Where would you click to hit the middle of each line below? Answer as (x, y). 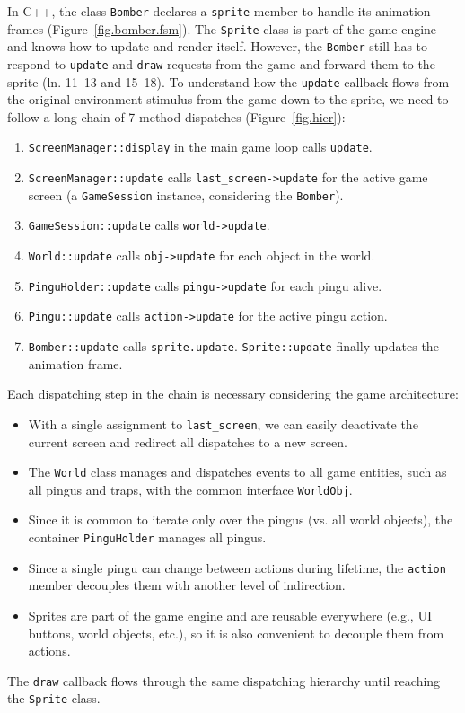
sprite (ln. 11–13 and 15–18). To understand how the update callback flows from (228, 81)
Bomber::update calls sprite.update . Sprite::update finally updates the (233, 346)
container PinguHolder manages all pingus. (147, 537)
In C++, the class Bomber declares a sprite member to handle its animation (219, 11)
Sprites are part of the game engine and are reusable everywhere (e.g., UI (230, 615)
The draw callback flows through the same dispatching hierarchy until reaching (224, 680)
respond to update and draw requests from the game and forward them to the (221, 63)
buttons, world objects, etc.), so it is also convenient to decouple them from (236, 633)
